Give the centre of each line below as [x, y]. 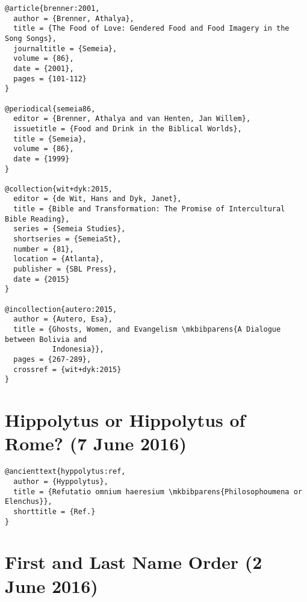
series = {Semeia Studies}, [70, 229]
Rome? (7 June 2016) [96, 443]
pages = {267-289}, [52, 359]
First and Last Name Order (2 [134, 562]
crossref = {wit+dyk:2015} [67, 369]
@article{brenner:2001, [52, 8]
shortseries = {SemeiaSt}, [67, 239]
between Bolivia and [46, 339]
